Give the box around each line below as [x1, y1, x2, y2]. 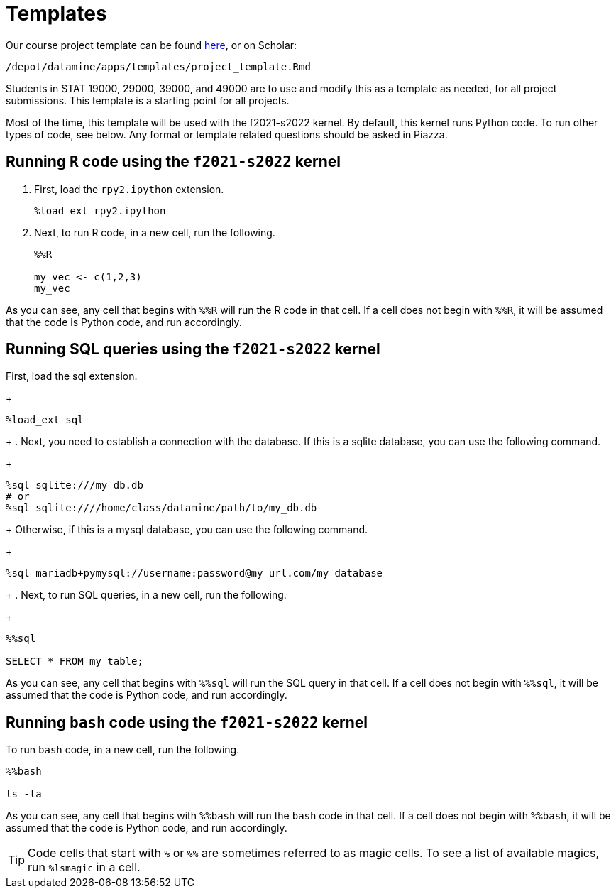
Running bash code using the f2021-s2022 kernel [6, 713, 368, 731]
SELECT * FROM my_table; [6, 655, 143, 667]
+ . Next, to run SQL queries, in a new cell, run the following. [6, 589, 287, 601]
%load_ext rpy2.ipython [34, 205, 166, 217]
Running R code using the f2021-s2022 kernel [6, 153, 341, 171]
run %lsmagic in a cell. [28, 860, 141, 875]
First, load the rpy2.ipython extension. [34, 182, 224, 195]
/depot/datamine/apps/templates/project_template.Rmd [6, 60, 311, 72]
